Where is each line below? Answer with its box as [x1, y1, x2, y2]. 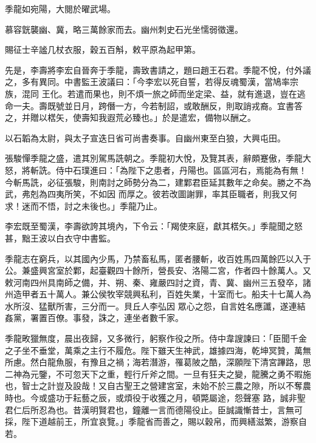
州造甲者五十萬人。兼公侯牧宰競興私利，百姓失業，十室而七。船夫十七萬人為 [5, 288, 311, 300]
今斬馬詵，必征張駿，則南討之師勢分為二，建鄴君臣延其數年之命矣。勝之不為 [5, 175, 311, 188]
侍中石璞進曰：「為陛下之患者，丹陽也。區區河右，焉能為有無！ [55, 163, 307, 176]
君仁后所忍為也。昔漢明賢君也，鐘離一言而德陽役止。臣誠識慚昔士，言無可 [5, 403, 303, 416]
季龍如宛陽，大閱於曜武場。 [5, 2, 115, 15]
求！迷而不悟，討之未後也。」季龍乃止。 [5, 199, 162, 212]
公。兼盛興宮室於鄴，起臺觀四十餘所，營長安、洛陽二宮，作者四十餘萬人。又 [5, 264, 311, 277]
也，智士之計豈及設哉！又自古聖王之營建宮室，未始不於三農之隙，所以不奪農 [5, 379, 311, 392]
